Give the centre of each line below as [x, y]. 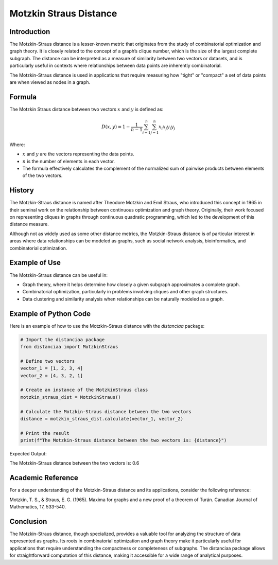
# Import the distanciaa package [63, 339]
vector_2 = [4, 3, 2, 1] [52, 375]
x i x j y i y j [167, 127]
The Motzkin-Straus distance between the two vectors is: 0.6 [74, 463]
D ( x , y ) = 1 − [116, 127]
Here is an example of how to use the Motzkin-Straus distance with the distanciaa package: [107, 326]
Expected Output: [28, 454]
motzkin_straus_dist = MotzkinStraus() [71, 397]
